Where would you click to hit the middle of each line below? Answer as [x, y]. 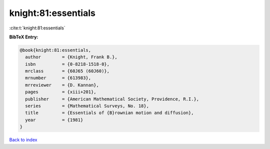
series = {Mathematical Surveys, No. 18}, [87, 106]
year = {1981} [54, 120]
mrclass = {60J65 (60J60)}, [67, 71]
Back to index [23, 140]
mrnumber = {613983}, [58, 78]
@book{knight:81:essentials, [55, 50]
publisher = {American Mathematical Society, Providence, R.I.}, [112, 99]
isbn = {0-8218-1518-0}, [67, 64]
